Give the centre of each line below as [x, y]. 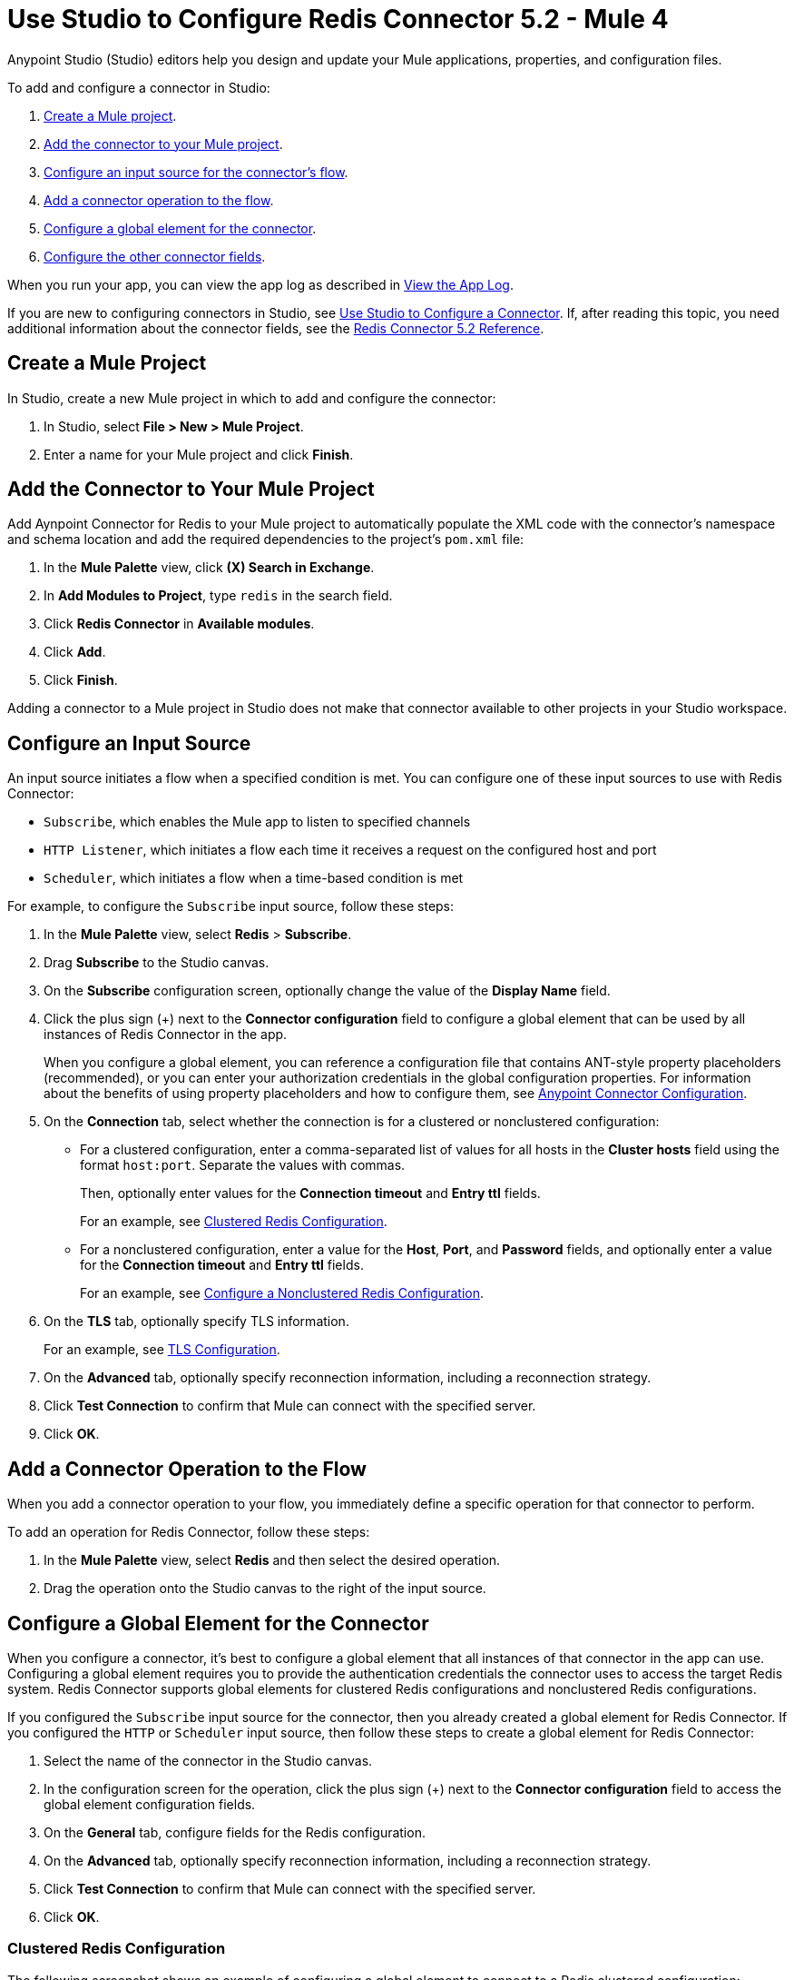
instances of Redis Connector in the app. [166, 1035]
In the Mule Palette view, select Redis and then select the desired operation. [272, 1560]
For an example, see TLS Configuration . [162, 1350]
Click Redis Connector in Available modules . [179, 624]
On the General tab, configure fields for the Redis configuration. [235, 1832]
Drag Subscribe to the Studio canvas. [157, 963]
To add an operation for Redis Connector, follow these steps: [189, 1532]
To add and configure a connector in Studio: [139, 87]
